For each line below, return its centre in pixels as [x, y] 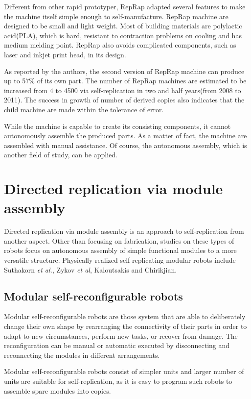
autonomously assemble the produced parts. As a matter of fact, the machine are [125, 136]
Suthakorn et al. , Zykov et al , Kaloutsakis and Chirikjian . [91, 269]
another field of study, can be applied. [61, 155]
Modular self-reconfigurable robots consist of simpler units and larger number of [124, 371]
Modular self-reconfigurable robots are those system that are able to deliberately [125, 316]
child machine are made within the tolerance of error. [84, 109]
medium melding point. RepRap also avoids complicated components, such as [120, 45]
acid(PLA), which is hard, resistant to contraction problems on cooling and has [123, 35]
